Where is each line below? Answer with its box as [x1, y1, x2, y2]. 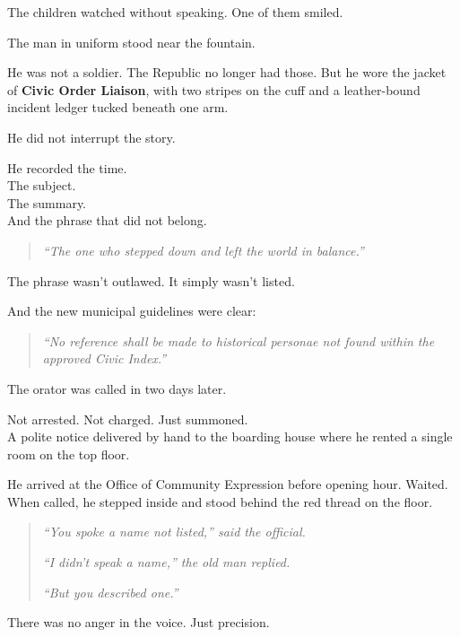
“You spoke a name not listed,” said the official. [42, 522, 306, 541]
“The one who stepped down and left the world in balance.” [42, 240, 364, 259]
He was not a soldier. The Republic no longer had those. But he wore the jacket [7, 63, 447, 82]
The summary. [7, 193, 87, 212]
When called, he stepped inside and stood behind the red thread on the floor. [7, 492, 433, 510]
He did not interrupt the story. [7, 127, 176, 146]
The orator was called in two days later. [7, 379, 227, 397]
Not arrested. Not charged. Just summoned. [7, 409, 248, 428]
